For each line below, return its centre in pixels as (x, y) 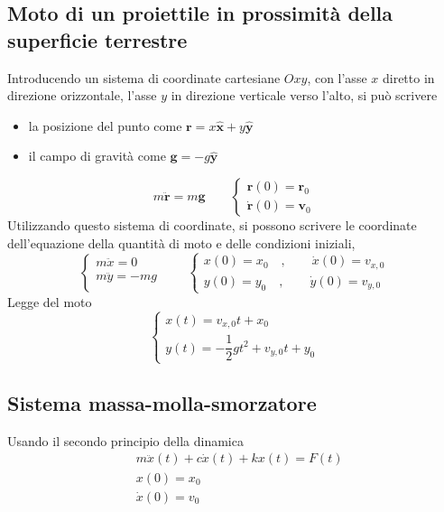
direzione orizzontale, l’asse (82, 95)
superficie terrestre (97, 39)
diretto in (408, 77)
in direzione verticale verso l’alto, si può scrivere (304, 95)
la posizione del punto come (105, 125)
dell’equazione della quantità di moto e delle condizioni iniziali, (181, 242)
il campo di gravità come (97, 156)
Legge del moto (50, 301)
